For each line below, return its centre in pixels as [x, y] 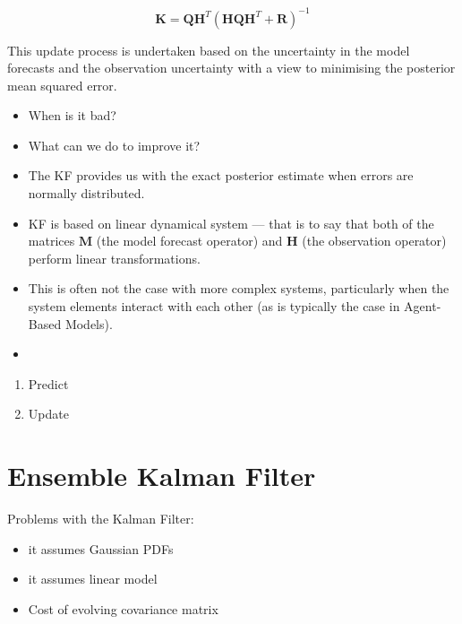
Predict [48, 383]
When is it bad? [72, 115]
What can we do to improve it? [114, 145]
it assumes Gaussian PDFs [101, 548]
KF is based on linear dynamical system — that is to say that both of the [231, 223]
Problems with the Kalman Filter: [101, 519]
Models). [89, 323]
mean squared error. [62, 85]
